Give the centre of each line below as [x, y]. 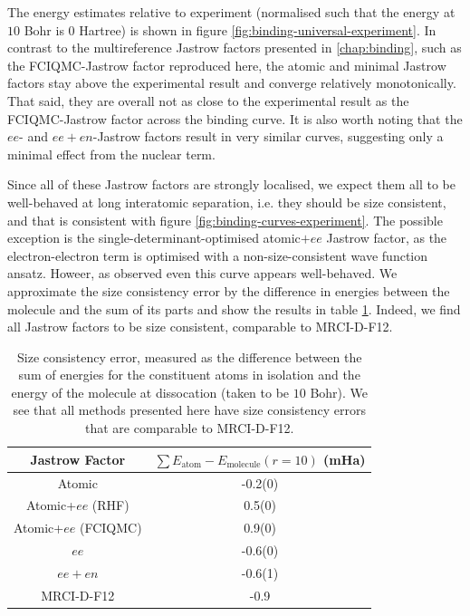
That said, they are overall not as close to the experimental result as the [208, 100]
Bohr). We [339, 392]
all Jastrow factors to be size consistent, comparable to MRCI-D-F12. [200, 327]
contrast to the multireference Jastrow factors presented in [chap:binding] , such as [235, 48]
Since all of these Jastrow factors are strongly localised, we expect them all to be [231, 184]
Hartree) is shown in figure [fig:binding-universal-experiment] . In [258, 29]
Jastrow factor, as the [387, 238]
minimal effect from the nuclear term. [111, 154]
